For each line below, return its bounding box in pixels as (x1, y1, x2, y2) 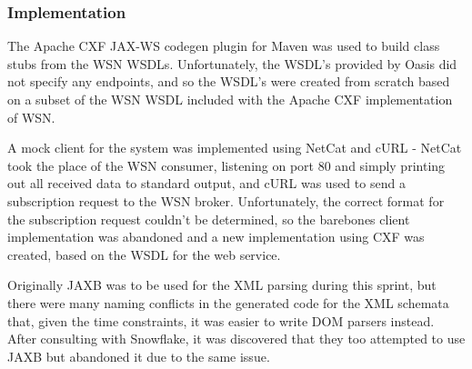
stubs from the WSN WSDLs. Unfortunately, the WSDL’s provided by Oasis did (7, 54, 457, 73)
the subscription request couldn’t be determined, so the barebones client (7, 209, 410, 228)
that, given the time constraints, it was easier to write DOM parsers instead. (7, 311, 435, 330)
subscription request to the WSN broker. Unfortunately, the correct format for (7, 191, 445, 210)
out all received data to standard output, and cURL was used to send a (7, 174, 406, 193)
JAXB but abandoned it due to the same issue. (7, 346, 270, 365)
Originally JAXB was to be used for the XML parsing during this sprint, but (7, 275, 437, 294)
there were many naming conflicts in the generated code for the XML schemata (7, 293, 449, 312)
